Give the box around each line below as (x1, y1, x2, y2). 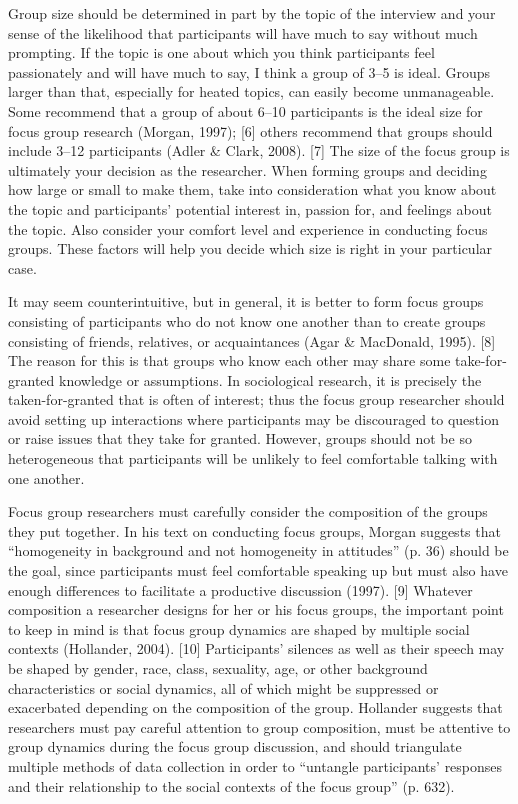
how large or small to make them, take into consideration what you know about (8, 179, 497, 200)
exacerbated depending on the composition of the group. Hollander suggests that (8, 697, 503, 718)
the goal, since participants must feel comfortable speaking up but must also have (8, 560, 508, 581)
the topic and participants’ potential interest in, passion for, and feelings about (8, 198, 492, 219)
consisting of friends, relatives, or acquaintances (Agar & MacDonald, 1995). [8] (8, 330, 496, 351)
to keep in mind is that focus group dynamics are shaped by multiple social (8, 618, 470, 639)
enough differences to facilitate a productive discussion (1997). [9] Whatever (8, 579, 473, 600)
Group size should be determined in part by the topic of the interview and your (8, 3, 496, 23)
